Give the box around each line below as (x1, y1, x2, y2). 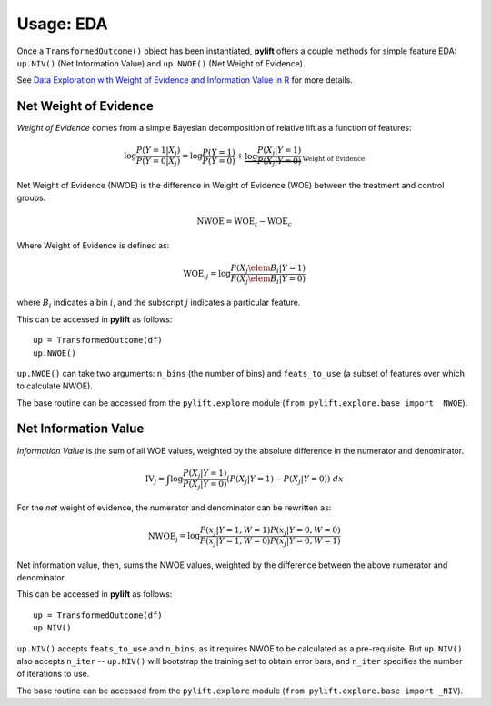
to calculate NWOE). (16, 380, 93, 391)
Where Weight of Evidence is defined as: (16, 239, 170, 250)
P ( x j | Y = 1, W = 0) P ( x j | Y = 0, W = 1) (199, 536, 341, 548)
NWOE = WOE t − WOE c (196, 217, 293, 229)
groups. (16, 192, 46, 204)
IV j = (145, 474, 165, 486)
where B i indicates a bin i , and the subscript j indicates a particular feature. (16, 297, 301, 310)
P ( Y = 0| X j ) (136, 156, 181, 168)
